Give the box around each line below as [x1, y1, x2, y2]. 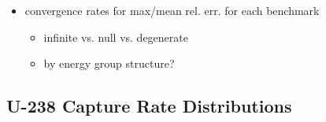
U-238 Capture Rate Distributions [6, 94, 292, 118]
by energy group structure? [43, 55, 175, 72]
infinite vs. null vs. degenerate [43, 28, 188, 45]
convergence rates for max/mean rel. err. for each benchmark [24, 2, 320, 18]
